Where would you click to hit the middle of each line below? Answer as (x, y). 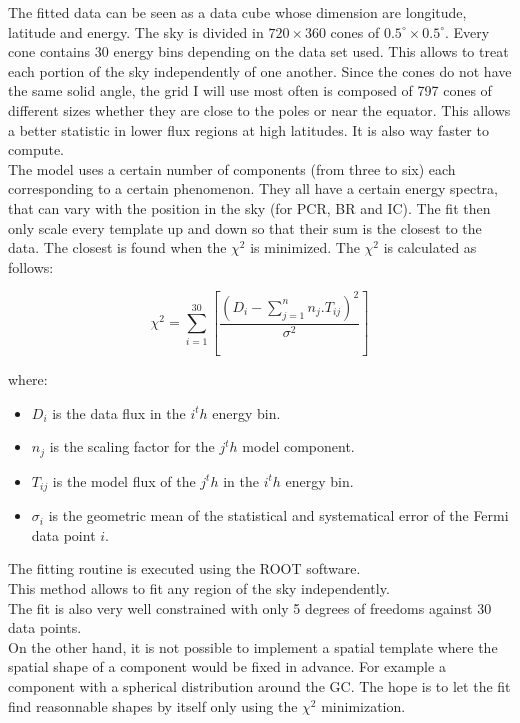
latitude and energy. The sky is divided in (136, 31)
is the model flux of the (124, 480)
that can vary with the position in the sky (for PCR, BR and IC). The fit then (249, 207)
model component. (298, 446)
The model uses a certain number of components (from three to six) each (232, 168)
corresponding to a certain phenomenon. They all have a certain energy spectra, (253, 188)
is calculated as (430, 247)
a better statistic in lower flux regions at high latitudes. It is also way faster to (248, 129)
